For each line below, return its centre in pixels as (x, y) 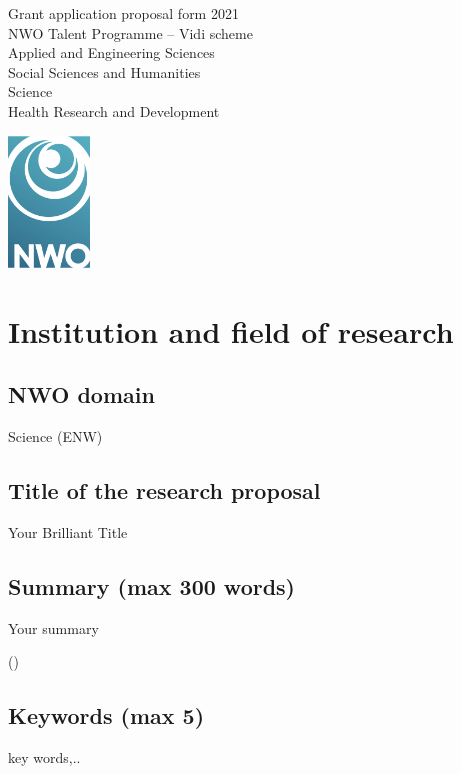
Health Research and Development (114, 110)
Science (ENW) (55, 436)
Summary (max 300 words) (152, 585)
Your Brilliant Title (68, 531)
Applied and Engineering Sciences (111, 52)
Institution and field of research (231, 330)
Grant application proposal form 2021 (123, 13)
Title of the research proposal (164, 490)
